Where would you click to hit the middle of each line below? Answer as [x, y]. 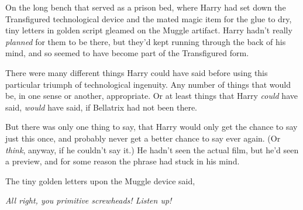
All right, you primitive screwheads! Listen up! [89, 200]
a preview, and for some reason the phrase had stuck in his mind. [123, 161]
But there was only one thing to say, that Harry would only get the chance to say [151, 127]
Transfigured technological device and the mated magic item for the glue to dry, [149, 18]
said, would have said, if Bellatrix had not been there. [101, 107]
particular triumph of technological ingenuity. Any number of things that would [148, 84]
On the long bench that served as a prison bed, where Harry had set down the [146, 7]
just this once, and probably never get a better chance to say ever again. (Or [143, 138]
